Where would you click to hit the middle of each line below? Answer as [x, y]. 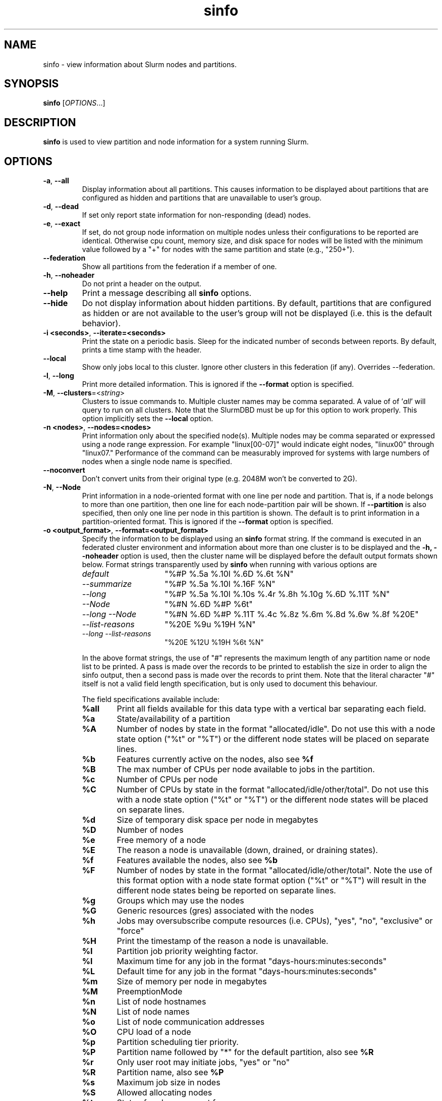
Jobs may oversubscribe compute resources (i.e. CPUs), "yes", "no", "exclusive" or [275, 921]
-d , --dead [61, 207]
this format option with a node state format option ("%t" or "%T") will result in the [271, 881]
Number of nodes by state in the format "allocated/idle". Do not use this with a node [276, 729]
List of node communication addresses [191, 1022]
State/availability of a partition [174, 719]
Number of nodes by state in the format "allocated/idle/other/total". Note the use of [274, 870]
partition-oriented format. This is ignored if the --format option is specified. [208, 522]
